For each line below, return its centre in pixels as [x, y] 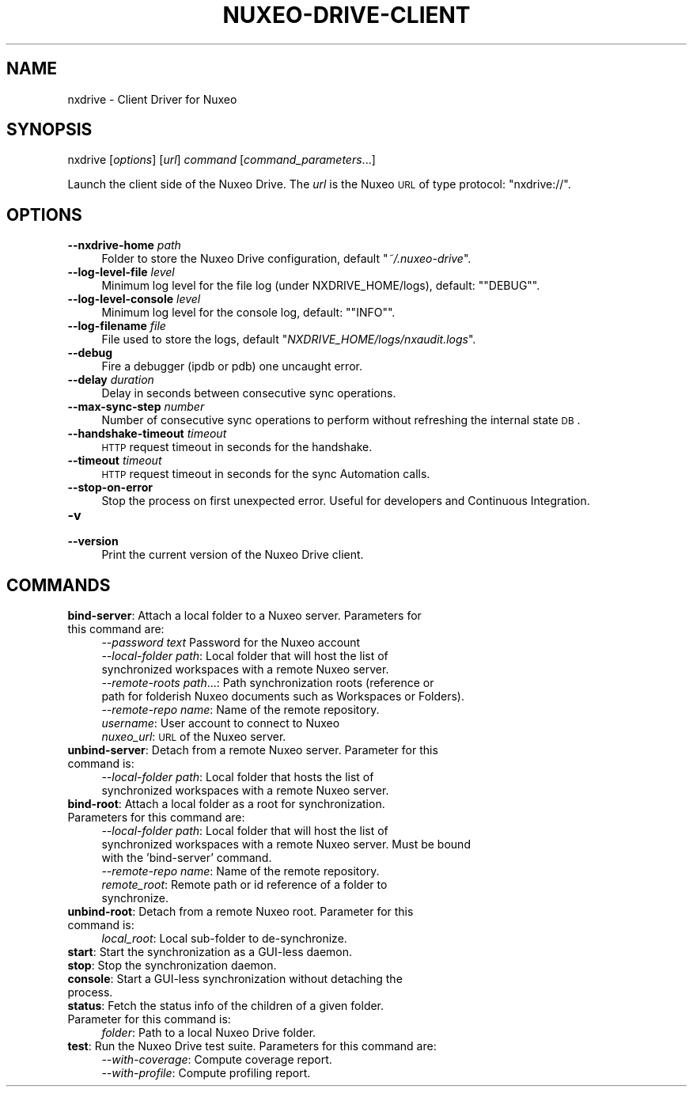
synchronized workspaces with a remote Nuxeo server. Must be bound [286, 844]
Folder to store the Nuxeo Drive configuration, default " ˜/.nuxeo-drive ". [286, 259]
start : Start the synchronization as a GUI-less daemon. [210, 952]
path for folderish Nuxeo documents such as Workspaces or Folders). [283, 696]
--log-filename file [117, 326]
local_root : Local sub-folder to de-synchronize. [224, 939]
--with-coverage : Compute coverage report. [217, 1060]
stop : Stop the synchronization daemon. [172, 966]
